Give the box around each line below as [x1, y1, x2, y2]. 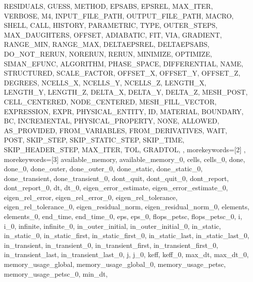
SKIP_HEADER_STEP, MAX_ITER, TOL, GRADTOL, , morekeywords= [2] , [4, 144, 246, 154]
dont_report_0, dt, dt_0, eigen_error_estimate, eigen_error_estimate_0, [4, 182, 228, 193]
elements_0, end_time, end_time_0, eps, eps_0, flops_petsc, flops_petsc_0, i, [4, 211, 242, 222]
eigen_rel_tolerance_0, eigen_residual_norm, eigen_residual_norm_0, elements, [4, 201, 250, 212]
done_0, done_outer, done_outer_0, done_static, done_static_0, [4, 163, 203, 174]
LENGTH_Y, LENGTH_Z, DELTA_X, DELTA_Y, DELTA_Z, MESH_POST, [4, 87, 248, 97]
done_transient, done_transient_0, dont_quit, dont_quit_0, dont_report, [4, 173, 229, 183]
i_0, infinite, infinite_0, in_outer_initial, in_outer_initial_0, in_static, [4, 221, 221, 231]
